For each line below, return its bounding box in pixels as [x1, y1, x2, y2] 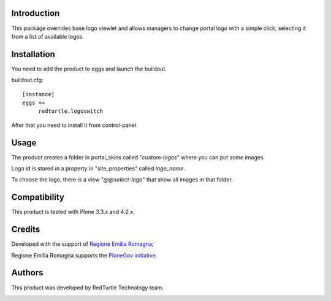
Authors [11, 267, 44, 278]
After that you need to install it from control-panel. [11, 121, 138, 129]
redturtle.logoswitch [38, 108, 104, 115]
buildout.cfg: [11, 77, 44, 84]
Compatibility [11, 192, 64, 202]
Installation [11, 49, 55, 59]
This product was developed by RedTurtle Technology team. [11, 284, 164, 291]
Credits [11, 224, 40, 235]
